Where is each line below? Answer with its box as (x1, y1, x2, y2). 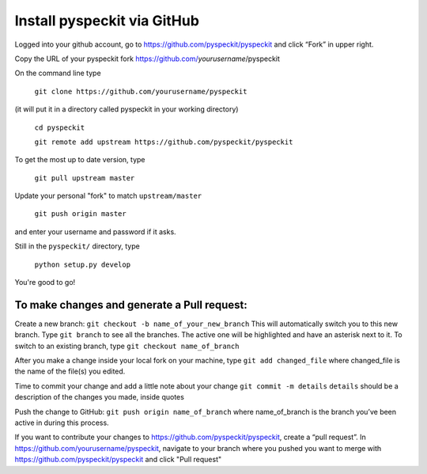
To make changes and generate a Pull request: (14, 298, 248, 312)
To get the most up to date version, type (14, 155, 145, 165)
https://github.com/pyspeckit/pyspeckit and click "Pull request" (14, 455, 222, 465)
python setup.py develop (34, 260, 130, 269)
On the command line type (14, 68, 102, 78)
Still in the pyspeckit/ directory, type (14, 241, 140, 251)
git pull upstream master (34, 173, 135, 182)
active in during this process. (14, 418, 110, 427)
